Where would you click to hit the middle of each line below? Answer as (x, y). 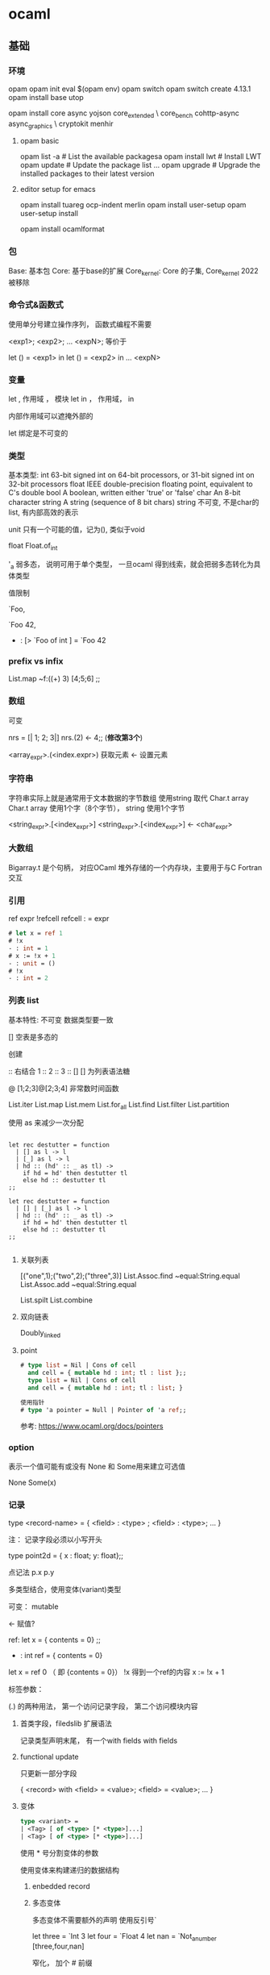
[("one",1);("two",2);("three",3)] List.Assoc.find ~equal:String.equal (130, 1276)
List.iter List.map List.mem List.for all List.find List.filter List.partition (119, 1105)
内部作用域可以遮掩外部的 (51, 416)
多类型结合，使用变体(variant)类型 (65, 1589)
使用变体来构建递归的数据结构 (69, 1870)
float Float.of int (33, 547)
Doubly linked (40, 1334)
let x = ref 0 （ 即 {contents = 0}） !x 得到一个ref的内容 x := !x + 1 (116, 1672)
